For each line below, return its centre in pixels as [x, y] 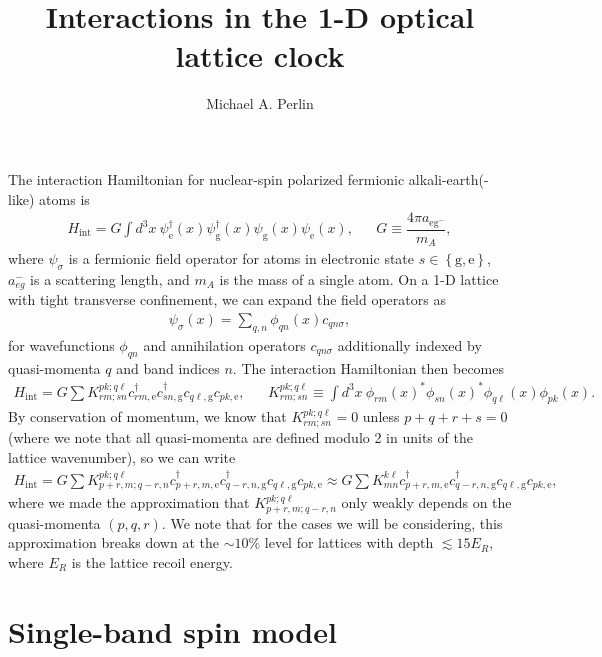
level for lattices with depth [349, 542]
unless [381, 416]
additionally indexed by [409, 344]
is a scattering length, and [110, 278]
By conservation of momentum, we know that [147, 416]
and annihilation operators [224, 344]
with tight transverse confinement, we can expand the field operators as [227, 299]
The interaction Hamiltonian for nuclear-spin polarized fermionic [206, 178]
